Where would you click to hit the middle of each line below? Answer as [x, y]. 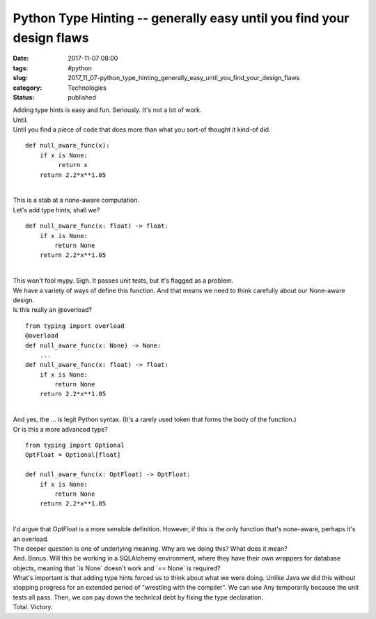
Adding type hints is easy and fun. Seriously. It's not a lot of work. [107, 110]
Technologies [87, 88]
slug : [20, 78]
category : [28, 88]
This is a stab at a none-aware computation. [76, 200]
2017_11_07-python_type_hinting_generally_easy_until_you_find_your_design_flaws [184, 78]
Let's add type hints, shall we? [56, 210]
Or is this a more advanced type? [60, 429]
